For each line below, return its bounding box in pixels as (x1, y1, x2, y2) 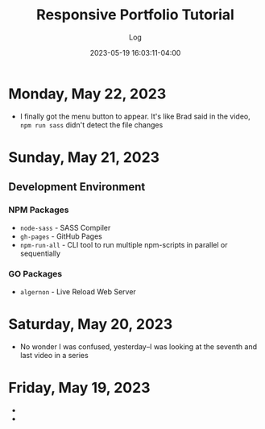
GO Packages (8, 269, 63, 280)
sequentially (19, 248, 61, 258)
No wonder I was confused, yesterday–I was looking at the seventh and (19, 341, 258, 352)
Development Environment (8, 180, 146, 194)
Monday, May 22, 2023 (8, 85, 167, 102)
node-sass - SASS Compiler (19, 223, 111, 232)
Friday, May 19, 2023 (8, 378, 151, 397)
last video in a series (19, 350, 89, 360)
